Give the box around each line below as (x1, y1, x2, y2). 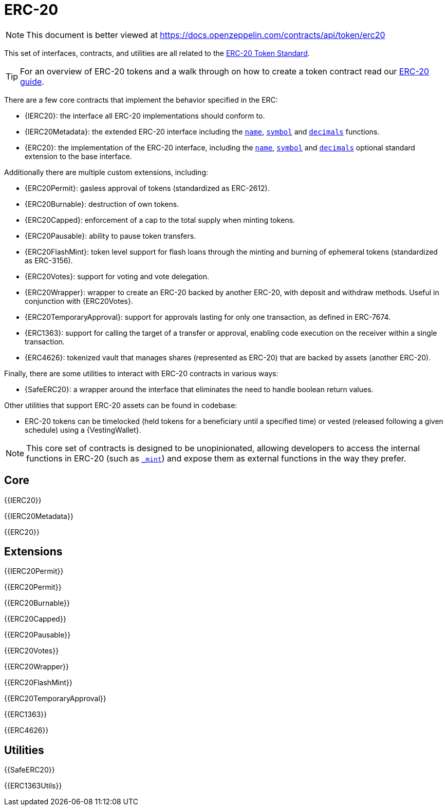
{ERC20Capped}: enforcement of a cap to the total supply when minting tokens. (25, 215, 295, 224)
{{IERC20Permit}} (4, 567, 64, 576)
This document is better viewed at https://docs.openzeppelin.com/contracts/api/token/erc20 (26, 29, 385, 40)
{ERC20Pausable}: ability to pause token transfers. (25, 231, 196, 240)
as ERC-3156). (25, 256, 73, 265)
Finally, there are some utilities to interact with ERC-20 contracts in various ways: (4, 369, 278, 378)
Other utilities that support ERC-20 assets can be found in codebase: (4, 400, 237, 410)
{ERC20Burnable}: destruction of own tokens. (25, 199, 179, 208)
